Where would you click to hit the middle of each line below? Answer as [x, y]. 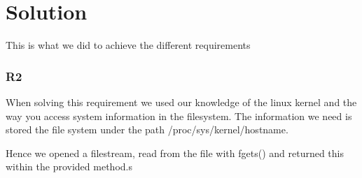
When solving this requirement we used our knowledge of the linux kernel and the [181, 102]
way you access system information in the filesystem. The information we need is [179, 116]
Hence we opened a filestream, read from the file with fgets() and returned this [175, 153]
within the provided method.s [69, 166]
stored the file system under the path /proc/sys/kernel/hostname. [147, 129]
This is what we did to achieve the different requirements [128, 45]
